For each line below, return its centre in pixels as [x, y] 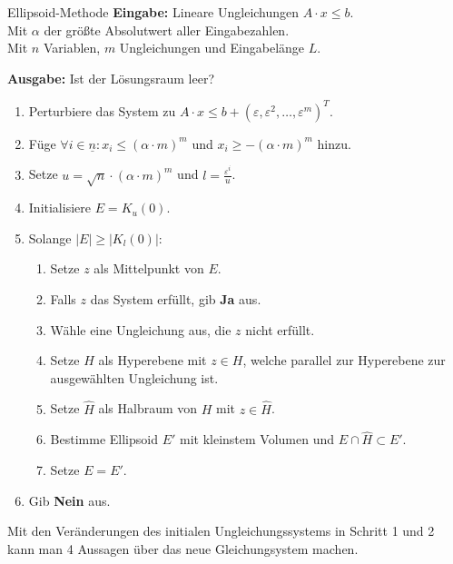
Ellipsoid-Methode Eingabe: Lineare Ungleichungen [153, 12]
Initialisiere [59, 208]
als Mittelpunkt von [149, 268]
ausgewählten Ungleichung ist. [134, 377]
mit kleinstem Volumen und [257, 439]
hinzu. [334, 143]
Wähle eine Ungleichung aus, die [141, 329]
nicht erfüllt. [280, 329]
